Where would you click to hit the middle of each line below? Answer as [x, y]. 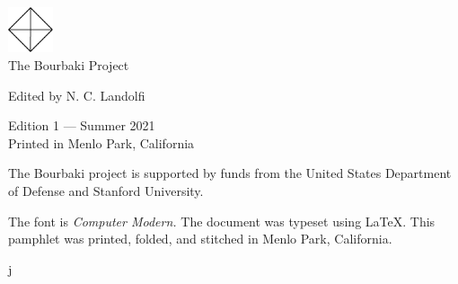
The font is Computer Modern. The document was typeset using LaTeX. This [222, 221]
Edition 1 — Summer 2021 [82, 125]
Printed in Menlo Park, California [101, 142]
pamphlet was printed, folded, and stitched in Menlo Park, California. [200, 239]
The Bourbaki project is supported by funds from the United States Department [230, 173]
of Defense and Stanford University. [106, 190]
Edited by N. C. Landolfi [77, 95]
